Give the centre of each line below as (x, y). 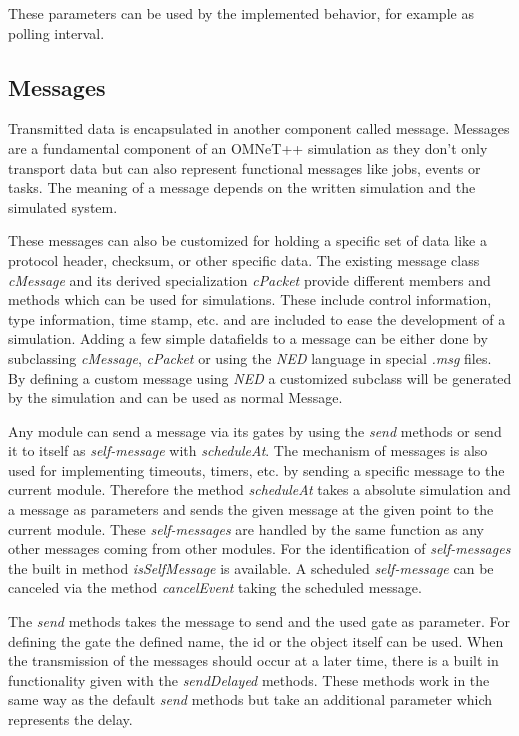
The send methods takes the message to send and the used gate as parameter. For (259, 621)
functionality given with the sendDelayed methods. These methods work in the (249, 679)
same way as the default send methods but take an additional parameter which (250, 699)
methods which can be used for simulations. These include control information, (250, 299)
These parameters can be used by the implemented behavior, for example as (241, 13)
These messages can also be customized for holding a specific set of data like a (247, 240)
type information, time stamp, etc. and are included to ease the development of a (257, 318)
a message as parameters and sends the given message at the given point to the (251, 509)
